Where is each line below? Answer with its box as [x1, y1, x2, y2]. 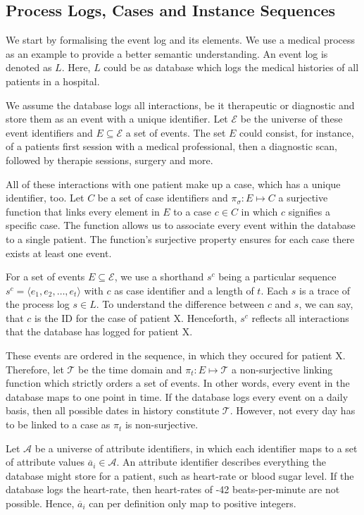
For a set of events [6, 269, 85, 284]
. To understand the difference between [96, 297, 265, 311]
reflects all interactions [251, 310, 349, 325]
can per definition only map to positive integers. [89, 496, 296, 511]
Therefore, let [6, 361, 64, 376]
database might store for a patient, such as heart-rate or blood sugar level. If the [6, 468, 354, 483]
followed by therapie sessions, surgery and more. [6, 152, 213, 167]
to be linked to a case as [6, 417, 111, 432]
